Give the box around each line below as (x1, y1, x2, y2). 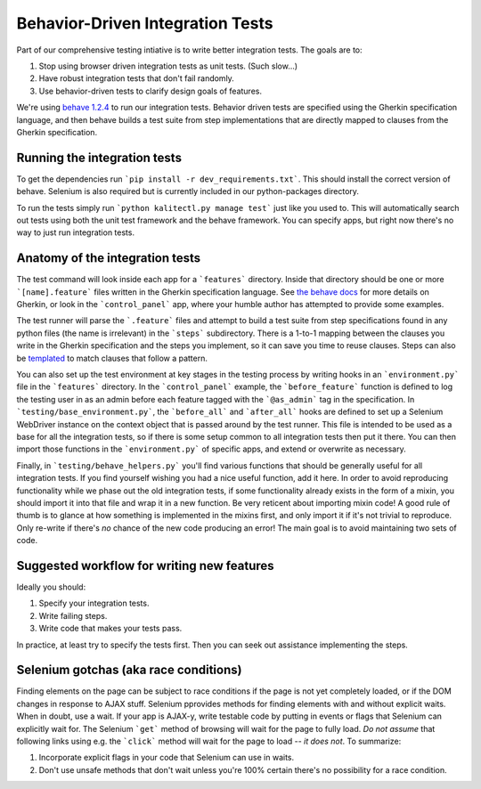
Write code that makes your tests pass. (38, 623, 183, 634)
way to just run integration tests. (16, 227, 135, 238)
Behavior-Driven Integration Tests (16, 13, 273, 33)
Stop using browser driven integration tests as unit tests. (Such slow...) (38, 61, 298, 71)
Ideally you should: (16, 582, 86, 592)
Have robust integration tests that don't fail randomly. (38, 73, 235, 84)
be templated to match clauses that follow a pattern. (16, 353, 208, 363)
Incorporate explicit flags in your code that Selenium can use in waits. (38, 752, 295, 763)
